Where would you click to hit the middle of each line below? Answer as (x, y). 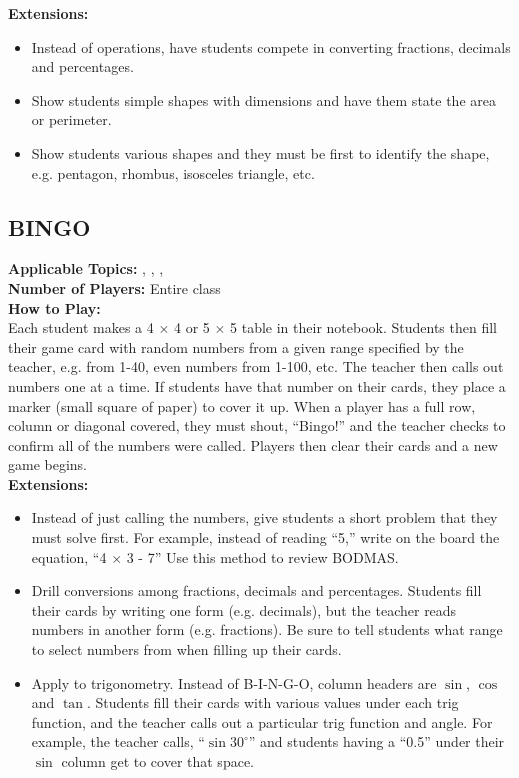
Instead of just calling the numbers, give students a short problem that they (264, 517)
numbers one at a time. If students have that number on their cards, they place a (257, 385)
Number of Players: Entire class (114, 287)
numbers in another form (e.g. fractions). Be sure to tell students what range (267, 629)
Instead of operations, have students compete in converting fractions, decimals (271, 46)
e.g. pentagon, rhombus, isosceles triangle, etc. (173, 172)
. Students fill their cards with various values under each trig (273, 702)
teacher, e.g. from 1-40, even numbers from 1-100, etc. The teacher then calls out (256, 366)
